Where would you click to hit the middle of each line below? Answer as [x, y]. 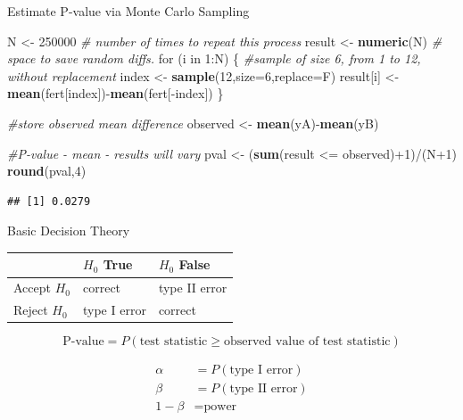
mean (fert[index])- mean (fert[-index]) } [116, 93]
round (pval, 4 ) [47, 171]
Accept [32, 288]
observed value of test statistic [307, 342]
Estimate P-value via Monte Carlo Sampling [128, 11]
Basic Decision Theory [69, 231]
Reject [31, 310]
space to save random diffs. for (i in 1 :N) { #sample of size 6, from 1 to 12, [214, 58]
